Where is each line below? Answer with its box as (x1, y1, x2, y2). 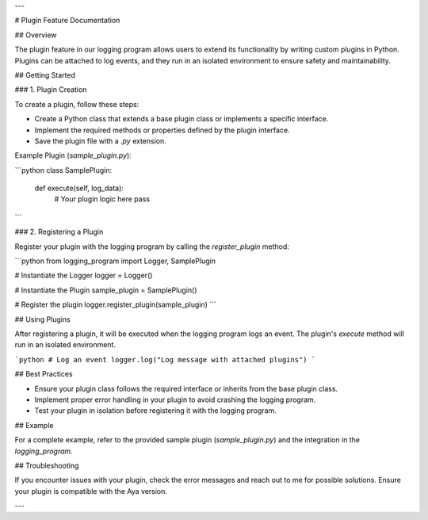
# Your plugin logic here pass (54, 194, 151, 204)
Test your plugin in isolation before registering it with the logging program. (34, 406, 277, 415)
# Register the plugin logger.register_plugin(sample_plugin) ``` (14, 300, 217, 309)
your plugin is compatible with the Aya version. (14, 486, 168, 495)
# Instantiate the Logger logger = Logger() (14, 270, 153, 281)
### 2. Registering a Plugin (14, 227, 104, 237)
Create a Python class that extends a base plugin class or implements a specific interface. (34, 114, 329, 124)
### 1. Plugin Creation (14, 85, 87, 94)
